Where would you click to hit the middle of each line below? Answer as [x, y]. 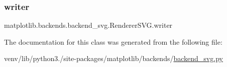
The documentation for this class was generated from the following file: [113, 41]
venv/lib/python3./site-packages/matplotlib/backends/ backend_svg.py [113, 58]
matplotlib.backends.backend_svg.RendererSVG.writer [88, 25]
